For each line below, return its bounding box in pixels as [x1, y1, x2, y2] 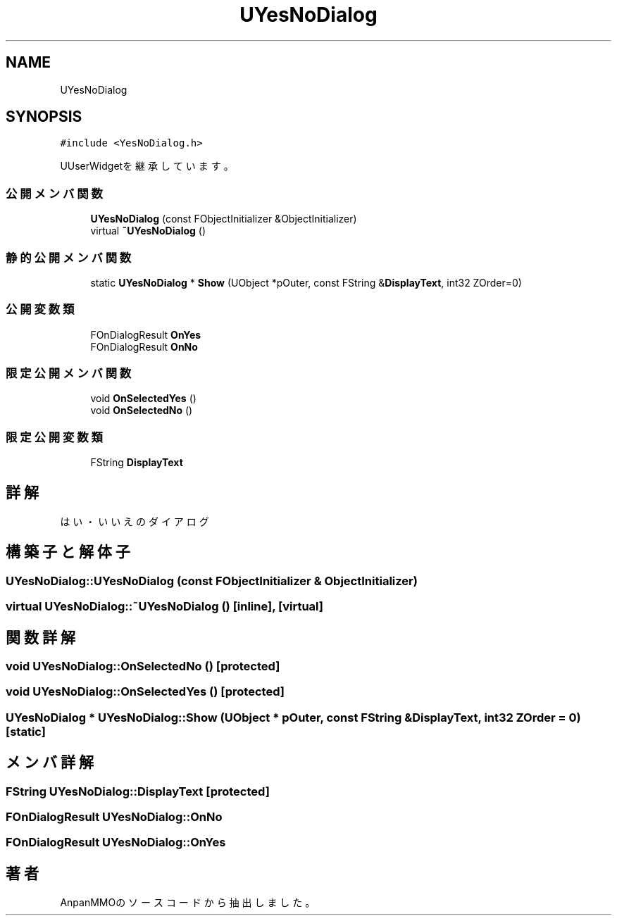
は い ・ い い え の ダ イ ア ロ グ [60, 515, 209, 528]
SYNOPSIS [6, 108, 82, 126]
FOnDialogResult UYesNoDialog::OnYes [6, 835, 226, 850]
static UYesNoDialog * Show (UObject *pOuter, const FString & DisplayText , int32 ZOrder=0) [90, 276, 522, 289]
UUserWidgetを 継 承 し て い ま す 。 [60, 160, 234, 173]
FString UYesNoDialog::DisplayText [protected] [6, 784, 270, 798]
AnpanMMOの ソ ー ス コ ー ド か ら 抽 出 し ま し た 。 [60, 896, 316, 909]
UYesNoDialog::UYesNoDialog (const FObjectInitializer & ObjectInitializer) [6, 573, 418, 588]
